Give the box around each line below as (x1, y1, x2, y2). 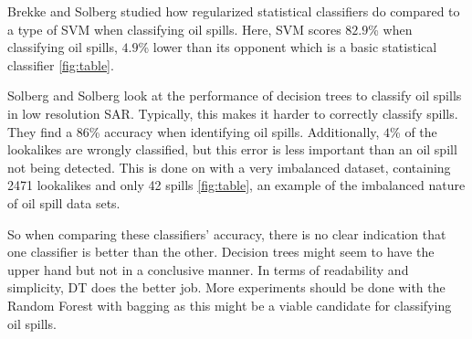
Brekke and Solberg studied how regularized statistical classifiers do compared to (7, 2, 460, 20)
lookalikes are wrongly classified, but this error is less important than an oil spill (7, 140, 457, 159)
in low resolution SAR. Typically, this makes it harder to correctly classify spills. (7, 103, 458, 122)
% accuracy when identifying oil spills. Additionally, (89, 122, 380, 141)
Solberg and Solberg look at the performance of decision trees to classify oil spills (7, 86, 462, 105)
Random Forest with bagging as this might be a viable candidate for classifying (7, 295, 452, 314)
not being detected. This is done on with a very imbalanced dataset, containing (7, 157, 451, 176)
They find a (7, 122, 73, 141)
